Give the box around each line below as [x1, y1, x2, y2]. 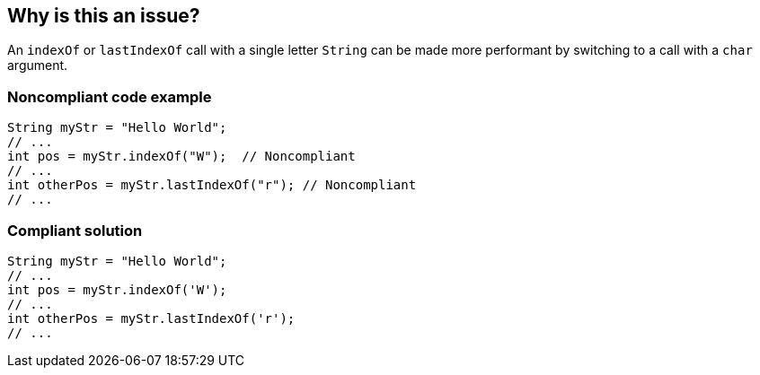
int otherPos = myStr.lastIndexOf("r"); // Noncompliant [7, 178, 417, 193]
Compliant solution [7, 221, 143, 240]
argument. [7, 57, 68, 74]
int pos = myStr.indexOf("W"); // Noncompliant [7, 149, 356, 164]
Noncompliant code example [7, 87, 212, 106]
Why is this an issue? [7, 4, 200, 27]
